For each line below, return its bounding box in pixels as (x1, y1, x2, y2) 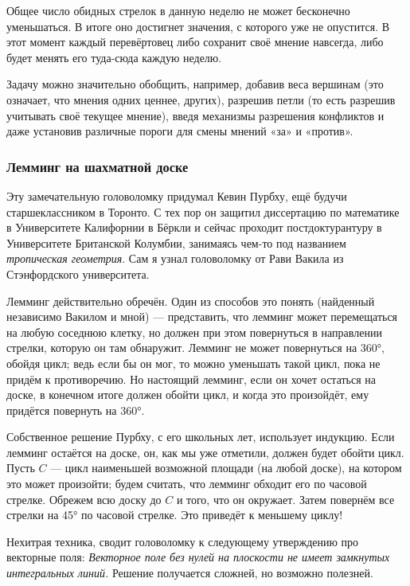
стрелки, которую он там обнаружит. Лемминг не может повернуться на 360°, (6, 339, 385, 356)
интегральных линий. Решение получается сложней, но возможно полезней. (6, 565, 373, 581)
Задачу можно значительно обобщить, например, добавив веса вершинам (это (6, 76, 384, 92)
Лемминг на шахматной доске (6, 156, 189, 176)
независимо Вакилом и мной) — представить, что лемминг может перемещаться (6, 308, 398, 325)
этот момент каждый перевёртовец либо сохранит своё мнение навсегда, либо (6, 33, 384, 50)
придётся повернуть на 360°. (6, 401, 145, 418)
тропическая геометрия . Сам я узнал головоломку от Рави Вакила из (6, 250, 344, 267)
